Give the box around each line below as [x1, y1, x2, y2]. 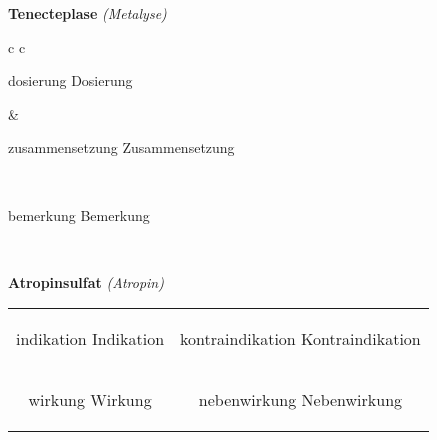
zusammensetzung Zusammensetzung [8, 137, 235, 158]
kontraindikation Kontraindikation [180, 327, 421, 351]
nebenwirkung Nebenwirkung [198, 388, 403, 412]
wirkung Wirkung [28, 388, 152, 412]
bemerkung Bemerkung [8, 204, 150, 225]
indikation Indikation [16, 327, 165, 351]
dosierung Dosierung [8, 70, 133, 91]
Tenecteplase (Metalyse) [8, 3, 167, 23]
